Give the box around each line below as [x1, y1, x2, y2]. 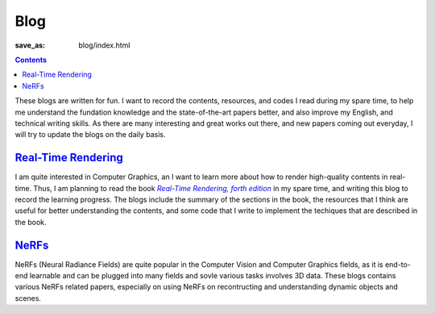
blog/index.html [78, 40, 130, 50]
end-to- [384, 259, 411, 269]
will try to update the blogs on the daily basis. [14, 130, 166, 140]
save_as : [14, 40, 46, 50]
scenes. [14, 293, 42, 303]
